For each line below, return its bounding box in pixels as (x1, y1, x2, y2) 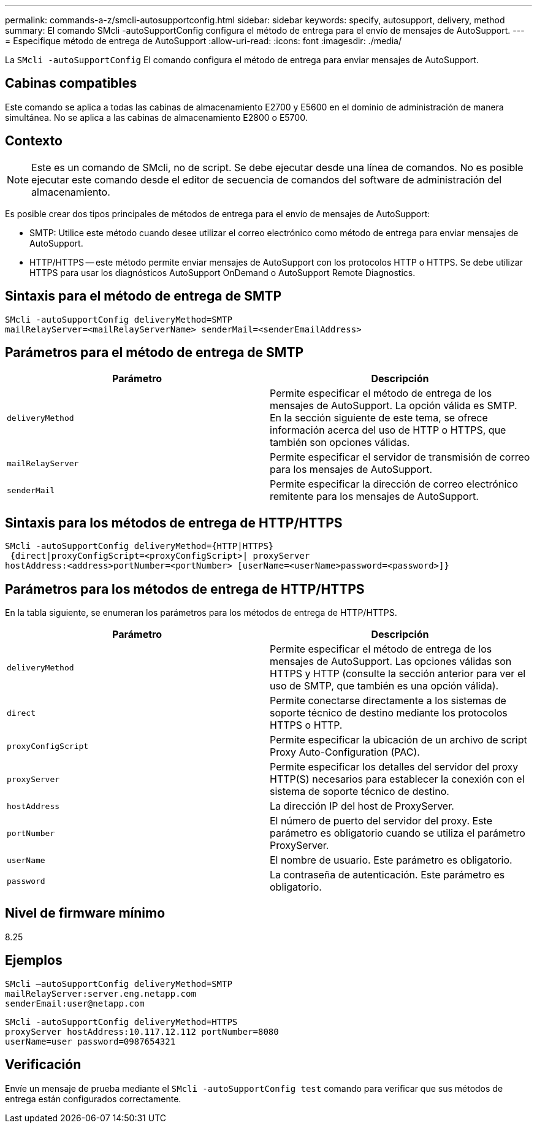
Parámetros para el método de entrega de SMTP (5, 344, 304, 360)
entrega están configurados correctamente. (5, 1093, 181, 1104)
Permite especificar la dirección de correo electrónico (270, 478, 518, 491)
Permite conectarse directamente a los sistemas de (270, 694, 506, 707)
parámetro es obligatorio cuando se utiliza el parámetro (270, 827, 525, 840)
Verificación (5, 1057, 82, 1073)
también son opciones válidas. (270, 436, 410, 449)
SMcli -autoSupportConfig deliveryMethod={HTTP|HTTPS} (5, 541, 274, 551)
